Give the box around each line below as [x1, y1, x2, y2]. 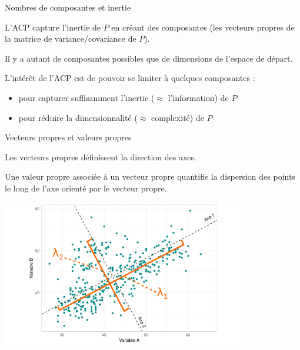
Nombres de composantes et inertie [5, 1, 131, 13]
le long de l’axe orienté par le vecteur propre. [5, 181, 167, 194]
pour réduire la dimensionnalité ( [18, 111, 138, 123]
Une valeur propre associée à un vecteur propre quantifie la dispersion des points [5, 170, 295, 183]
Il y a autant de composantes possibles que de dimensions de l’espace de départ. [5, 52, 293, 64]
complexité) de [151, 111, 204, 123]
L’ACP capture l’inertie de [5, 21, 101, 33]
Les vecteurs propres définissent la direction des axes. [5, 150, 196, 163]
